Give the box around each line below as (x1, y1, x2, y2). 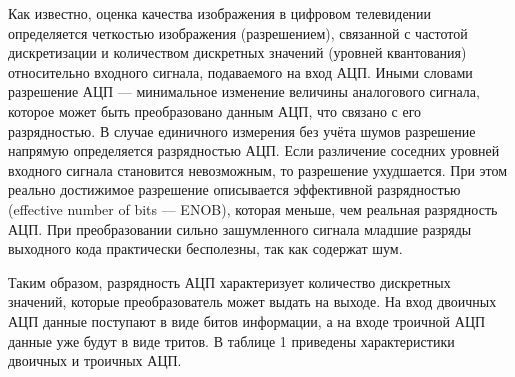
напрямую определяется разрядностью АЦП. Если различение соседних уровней (8, 140, 500, 161)
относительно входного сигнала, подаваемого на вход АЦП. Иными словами (8, 61, 473, 82)
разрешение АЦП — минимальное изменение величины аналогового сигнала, (8, 81, 480, 102)
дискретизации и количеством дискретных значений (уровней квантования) (8, 42, 467, 63)
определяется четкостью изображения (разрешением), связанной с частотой (8, 22, 468, 43)
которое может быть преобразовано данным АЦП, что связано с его (8, 100, 422, 121)
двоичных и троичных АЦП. (8, 350, 182, 371)
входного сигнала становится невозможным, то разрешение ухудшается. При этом (8, 159, 508, 180)
